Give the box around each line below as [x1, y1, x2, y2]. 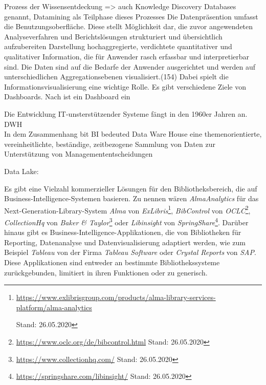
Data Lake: [4, 165, 39, 176]
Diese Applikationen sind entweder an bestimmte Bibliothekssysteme [4, 256, 220, 267]
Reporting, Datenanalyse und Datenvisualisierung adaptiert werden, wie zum [4, 237, 246, 247]
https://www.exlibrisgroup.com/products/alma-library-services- [16, 292, 216, 303]
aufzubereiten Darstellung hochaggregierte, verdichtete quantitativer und [4, 41, 232, 52]
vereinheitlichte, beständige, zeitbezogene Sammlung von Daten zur [4, 138, 215, 149]
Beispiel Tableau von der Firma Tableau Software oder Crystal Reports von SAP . [4, 247, 256, 258]
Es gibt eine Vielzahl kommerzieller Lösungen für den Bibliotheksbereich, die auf [4, 183, 257, 194]
